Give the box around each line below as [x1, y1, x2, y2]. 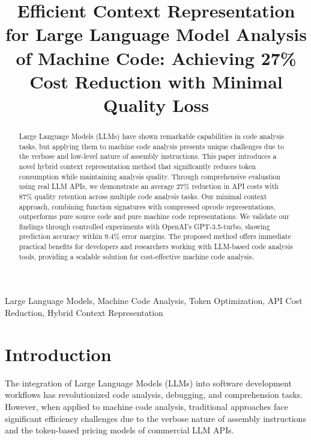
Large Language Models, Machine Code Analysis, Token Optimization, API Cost [5, 294, 303, 307]
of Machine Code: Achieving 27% [16, 45, 297, 70]
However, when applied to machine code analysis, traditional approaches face [5, 400, 288, 412]
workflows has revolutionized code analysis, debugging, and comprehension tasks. [5, 388, 303, 401]
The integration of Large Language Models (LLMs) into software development [5, 376, 292, 389]
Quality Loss [103, 92, 209, 117]
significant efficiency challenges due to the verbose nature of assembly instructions [5, 412, 306, 424]
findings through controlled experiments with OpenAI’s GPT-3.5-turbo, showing [19, 221, 270, 231]
